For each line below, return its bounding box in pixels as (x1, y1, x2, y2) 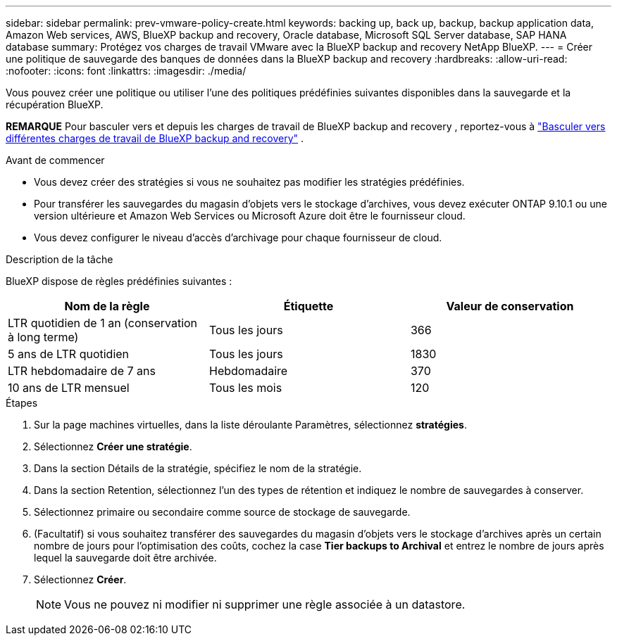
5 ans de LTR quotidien (8, 347, 130, 361)
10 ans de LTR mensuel (8, 381, 130, 395)
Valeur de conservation (446, 299, 574, 313)
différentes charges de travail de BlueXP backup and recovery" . (6, 132, 304, 144)
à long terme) (8, 330, 79, 344)
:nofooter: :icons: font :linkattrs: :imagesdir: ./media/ (6, 65, 247, 77)
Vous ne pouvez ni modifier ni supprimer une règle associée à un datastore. (64, 597, 466, 611)
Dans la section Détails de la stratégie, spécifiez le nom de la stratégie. (34, 462, 362, 474)
